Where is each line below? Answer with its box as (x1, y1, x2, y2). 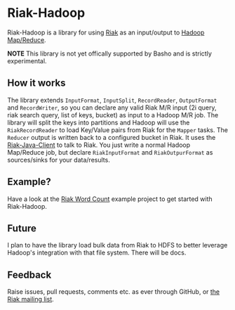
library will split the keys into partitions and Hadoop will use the (7, 118, 190, 127)
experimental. (7, 56, 47, 65)
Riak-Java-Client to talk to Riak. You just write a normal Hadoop (7, 141, 191, 149)
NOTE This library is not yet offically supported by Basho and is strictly (7, 49, 213, 58)
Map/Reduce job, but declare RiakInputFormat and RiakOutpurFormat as (7, 148, 213, 156)
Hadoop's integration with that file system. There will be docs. (7, 248, 187, 257)
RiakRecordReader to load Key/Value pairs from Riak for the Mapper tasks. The (7, 125, 228, 134)
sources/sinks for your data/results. (7, 155, 110, 164)
